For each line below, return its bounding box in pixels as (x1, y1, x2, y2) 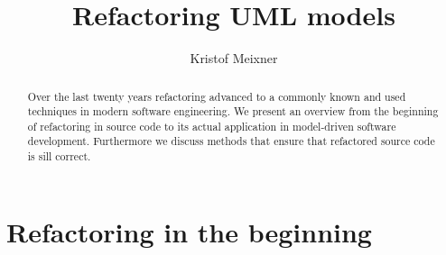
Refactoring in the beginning (6, 213, 372, 250)
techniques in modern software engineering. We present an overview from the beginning (27, 104, 439, 119)
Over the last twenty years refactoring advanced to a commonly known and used (27, 88, 406, 104)
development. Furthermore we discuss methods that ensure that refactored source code (27, 133, 435, 149)
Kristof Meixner (190, 49, 278, 68)
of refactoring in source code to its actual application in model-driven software (27, 118, 396, 133)
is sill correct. (27, 149, 91, 164)
